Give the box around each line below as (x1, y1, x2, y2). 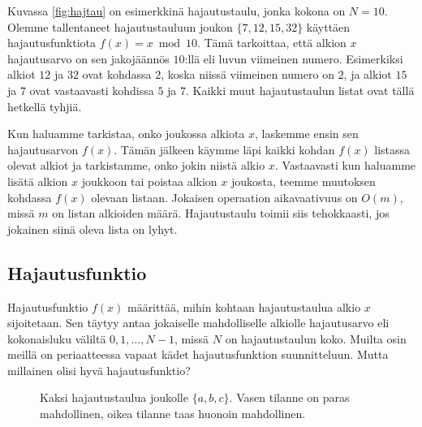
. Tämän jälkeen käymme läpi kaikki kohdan (114, 140, 335, 157)
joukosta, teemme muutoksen (231, 172, 376, 189)
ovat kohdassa (82, 66, 152, 83)
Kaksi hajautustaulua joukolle (40, 389, 188, 406)
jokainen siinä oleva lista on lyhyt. (7, 220, 178, 237)
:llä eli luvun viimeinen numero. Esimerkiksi (184, 50, 403, 67)
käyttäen (306, 18, 351, 35)
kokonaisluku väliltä (7, 330, 106, 347)
